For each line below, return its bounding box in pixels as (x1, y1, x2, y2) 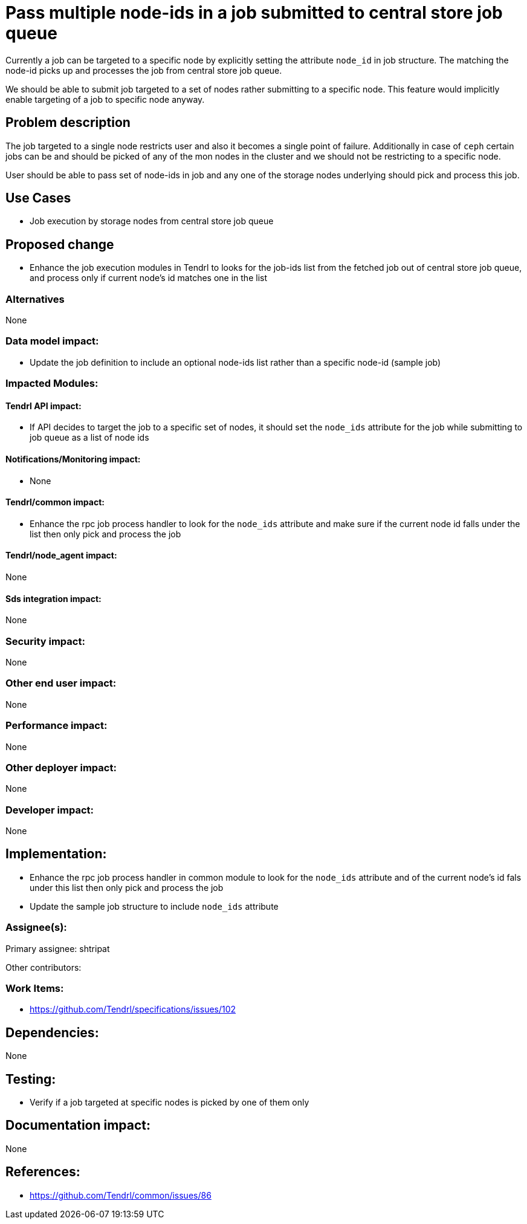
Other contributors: (5, 962, 82, 973)
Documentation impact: (5, 1118, 151, 1133)
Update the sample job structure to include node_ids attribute (30, 901, 279, 912)
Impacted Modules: (5, 377, 99, 390)
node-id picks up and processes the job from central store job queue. (5, 65, 282, 76)
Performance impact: (5, 719, 108, 732)
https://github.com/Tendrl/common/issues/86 (30, 1190, 212, 1200)
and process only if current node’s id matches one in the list (30, 273, 267, 283)
